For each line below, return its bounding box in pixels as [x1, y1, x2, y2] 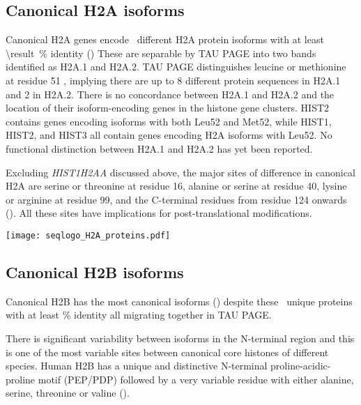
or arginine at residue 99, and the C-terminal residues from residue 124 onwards [6, 192, 347, 206]
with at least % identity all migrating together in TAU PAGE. [6, 307, 272, 322]
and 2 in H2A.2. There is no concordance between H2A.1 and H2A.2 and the [6, 86, 335, 101]
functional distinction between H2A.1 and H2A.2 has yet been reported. [6, 141, 313, 155]
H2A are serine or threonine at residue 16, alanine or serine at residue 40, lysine [6, 178, 347, 193]
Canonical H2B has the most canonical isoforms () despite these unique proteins [6, 293, 353, 308]
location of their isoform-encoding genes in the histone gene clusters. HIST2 [6, 100, 330, 115]
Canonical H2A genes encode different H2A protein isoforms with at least [6, 32, 324, 47]
